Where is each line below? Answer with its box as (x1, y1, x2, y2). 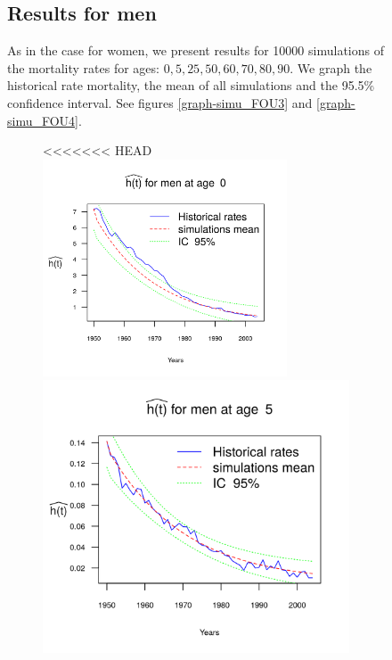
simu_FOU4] (7, 111, 78, 129)
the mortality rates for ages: (7, 58, 159, 77)
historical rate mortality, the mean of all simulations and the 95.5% (7, 76, 375, 95)
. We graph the (290, 58, 372, 77)
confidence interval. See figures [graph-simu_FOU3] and (7, 93, 313, 111)
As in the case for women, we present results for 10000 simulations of (7, 41, 384, 60)
